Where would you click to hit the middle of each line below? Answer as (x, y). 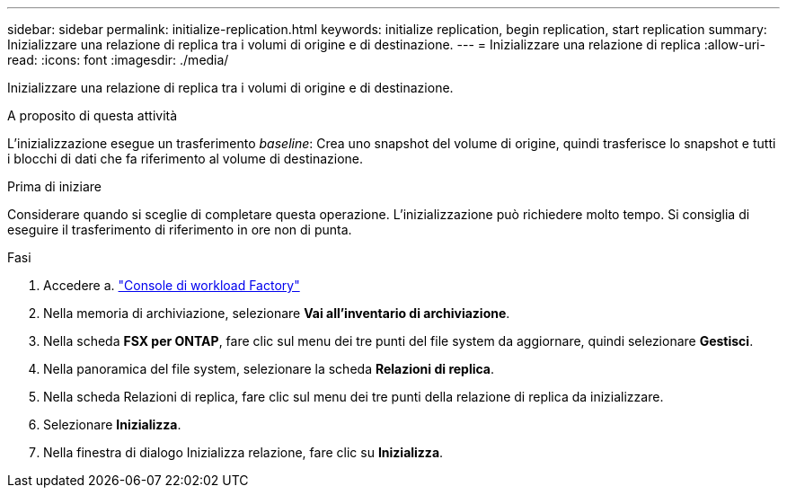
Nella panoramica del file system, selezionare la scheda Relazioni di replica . (269, 369)
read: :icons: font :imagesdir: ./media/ (118, 60)
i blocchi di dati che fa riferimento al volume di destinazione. (185, 159)
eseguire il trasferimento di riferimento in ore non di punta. (180, 230)
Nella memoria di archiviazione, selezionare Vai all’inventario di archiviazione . (277, 313)
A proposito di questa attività (93, 115)
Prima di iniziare (54, 186)
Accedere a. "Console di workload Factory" (172, 285)
